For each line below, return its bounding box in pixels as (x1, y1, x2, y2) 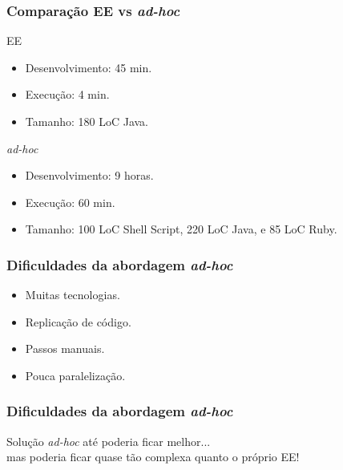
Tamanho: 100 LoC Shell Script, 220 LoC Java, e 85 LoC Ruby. (25, 221, 337, 237)
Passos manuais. (25, 340, 105, 357)
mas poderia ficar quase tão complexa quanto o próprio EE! (6, 448, 300, 465)
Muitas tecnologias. (25, 286, 120, 303)
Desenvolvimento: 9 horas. (25, 167, 154, 184)
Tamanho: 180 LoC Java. (25, 113, 149, 129)
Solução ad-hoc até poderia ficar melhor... (6, 432, 211, 449)
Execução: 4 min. (25, 86, 110, 103)
